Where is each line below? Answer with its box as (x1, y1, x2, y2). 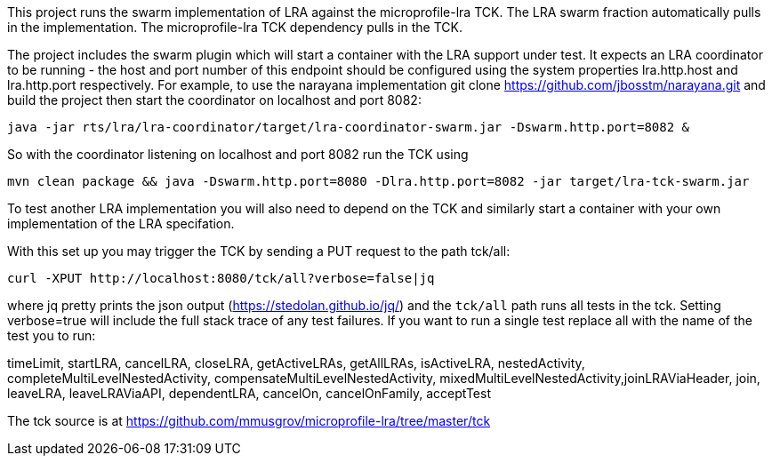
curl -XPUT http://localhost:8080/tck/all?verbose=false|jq (7, 271, 435, 285)
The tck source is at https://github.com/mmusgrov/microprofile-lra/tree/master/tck (7, 413, 491, 428)
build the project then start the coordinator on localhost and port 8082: (7, 92, 422, 108)
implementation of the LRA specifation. (7, 216, 235, 231)
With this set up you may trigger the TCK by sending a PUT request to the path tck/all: (7, 243, 511, 259)
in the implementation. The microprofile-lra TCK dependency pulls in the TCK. (7, 20, 462, 35)
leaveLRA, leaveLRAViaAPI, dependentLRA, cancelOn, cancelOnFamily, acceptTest (7, 386, 491, 401)
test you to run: (7, 328, 96, 343)
